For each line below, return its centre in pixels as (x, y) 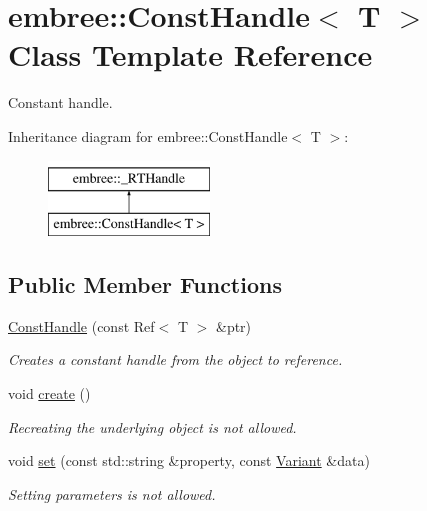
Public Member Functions (145, 284)
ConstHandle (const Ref (81, 325)
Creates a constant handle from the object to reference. (175, 359)
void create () (49, 393)
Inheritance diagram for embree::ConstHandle (148, 135)
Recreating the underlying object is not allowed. (152, 426)
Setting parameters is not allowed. (112, 493)
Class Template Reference (190, 54)
